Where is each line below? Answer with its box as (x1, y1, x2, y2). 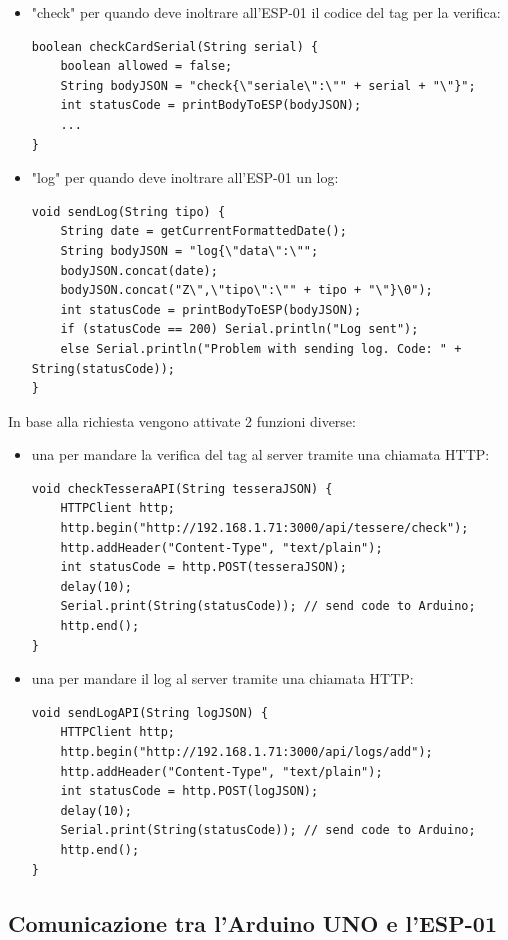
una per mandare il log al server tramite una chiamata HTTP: (31, 668, 414, 689)
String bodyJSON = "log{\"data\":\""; (60, 243, 319, 258)
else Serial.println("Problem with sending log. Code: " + (60, 341, 462, 356)
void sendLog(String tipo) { (31, 204, 226, 219)
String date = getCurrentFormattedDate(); (60, 224, 347, 239)
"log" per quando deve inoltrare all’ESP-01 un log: (31, 167, 339, 188)
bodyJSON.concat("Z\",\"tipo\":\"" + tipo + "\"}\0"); (60, 283, 433, 298)
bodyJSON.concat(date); (60, 263, 218, 278)
